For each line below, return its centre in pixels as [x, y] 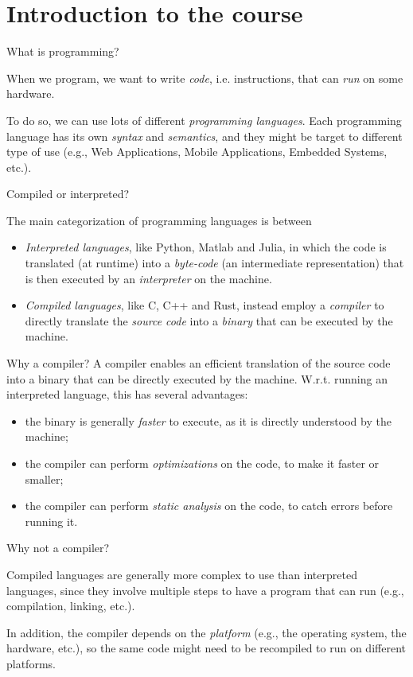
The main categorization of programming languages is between [159, 220]
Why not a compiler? [58, 548]
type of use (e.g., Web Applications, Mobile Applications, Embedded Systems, [197, 152]
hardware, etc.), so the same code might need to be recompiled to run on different [206, 648]
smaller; [44, 479]
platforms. [31, 663]
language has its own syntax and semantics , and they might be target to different [205, 136]
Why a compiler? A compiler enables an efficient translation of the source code [199, 363]
